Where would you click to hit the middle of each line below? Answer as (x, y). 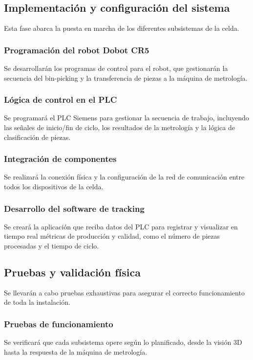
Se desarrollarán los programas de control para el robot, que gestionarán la (116, 68)
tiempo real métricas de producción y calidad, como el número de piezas (112, 236)
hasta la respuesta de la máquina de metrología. (76, 351)
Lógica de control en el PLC (61, 100)
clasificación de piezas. (37, 137)
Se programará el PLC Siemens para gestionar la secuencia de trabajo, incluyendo (126, 118)
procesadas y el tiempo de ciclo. (52, 246)
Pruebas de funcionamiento (59, 324)
